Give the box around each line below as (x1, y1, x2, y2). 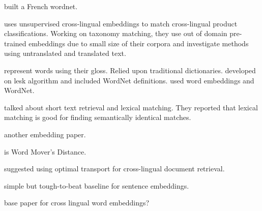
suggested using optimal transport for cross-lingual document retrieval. (4, 163, 225, 174)
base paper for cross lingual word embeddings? (4, 197, 150, 208)
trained (4, 38, 26, 48)
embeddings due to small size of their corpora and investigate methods (28, 38, 249, 48)
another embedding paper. (4, 129, 86, 139)
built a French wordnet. (4, 1, 78, 11)
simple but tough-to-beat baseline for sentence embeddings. (4, 180, 189, 191)
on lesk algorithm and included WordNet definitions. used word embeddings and (4, 75, 254, 85)
